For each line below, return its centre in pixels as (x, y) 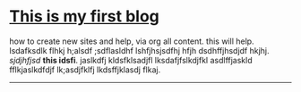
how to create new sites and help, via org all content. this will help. (132, 41)
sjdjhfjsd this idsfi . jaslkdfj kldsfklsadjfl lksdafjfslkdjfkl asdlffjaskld (131, 60)
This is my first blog (84, 17)
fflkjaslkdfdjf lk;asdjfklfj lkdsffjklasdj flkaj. (85, 70)
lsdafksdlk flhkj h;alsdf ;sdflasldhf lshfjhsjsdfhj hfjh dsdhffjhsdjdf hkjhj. (140, 50)
